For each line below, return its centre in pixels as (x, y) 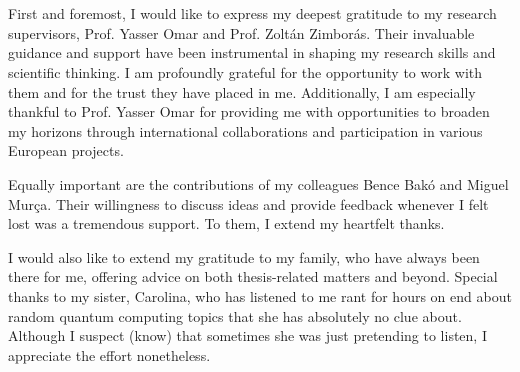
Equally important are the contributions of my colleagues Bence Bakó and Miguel (258, 183)
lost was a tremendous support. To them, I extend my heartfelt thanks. (226, 223)
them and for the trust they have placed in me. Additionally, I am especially (242, 91)
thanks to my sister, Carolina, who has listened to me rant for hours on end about (260, 295)
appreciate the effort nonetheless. (109, 354)
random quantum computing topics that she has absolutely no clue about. (235, 315)
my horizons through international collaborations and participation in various (245, 130)
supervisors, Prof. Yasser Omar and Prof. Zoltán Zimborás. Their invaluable (241, 32)
